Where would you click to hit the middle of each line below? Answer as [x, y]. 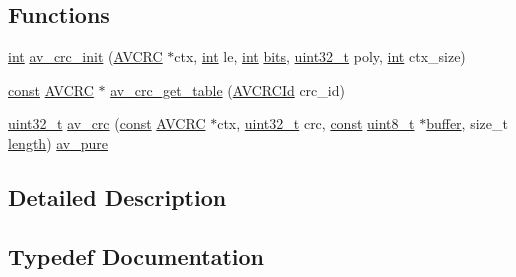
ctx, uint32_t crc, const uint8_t [316, 123]
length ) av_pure [58, 142]
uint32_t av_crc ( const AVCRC [107, 123]
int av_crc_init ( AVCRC [85, 56]
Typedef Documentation [136, 255]
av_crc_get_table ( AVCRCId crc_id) [227, 89]
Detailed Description [117, 196]
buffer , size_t [467, 123]
